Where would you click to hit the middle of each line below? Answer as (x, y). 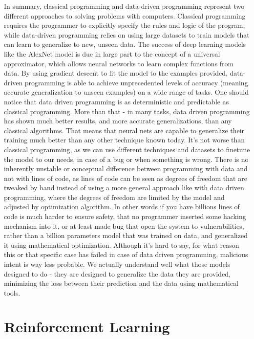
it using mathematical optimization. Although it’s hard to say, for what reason (122, 245)
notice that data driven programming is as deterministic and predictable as (116, 101)
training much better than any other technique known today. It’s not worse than (125, 140)
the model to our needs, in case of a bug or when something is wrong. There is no (126, 159)
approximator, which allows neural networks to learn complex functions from (119, 63)
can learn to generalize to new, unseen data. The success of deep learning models (125, 44)
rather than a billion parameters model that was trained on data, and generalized (126, 235)
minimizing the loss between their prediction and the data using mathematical (121, 283)
